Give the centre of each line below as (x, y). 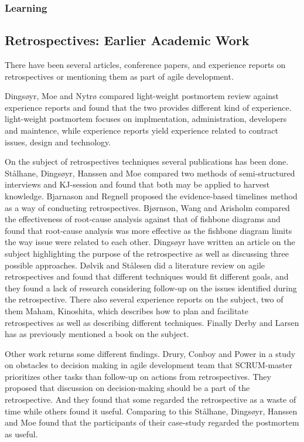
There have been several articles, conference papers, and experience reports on (145, 65)
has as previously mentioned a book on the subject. (97, 334)
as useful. (21, 433)
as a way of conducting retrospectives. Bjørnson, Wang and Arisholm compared (147, 207)
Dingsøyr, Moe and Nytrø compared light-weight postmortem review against (142, 96)
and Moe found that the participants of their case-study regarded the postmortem (152, 422)
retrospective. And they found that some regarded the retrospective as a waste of (151, 399)
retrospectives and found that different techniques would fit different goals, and (147, 276)
